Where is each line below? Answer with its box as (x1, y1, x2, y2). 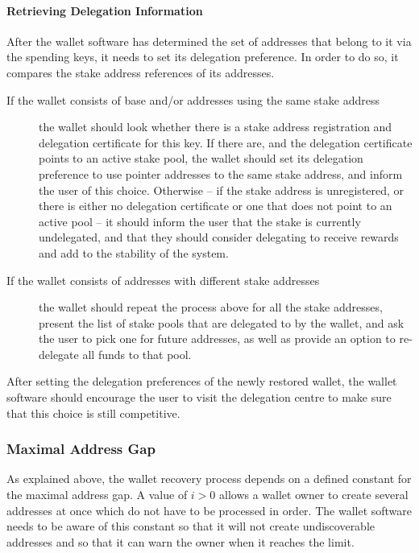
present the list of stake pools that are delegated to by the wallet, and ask (39, 314, 404, 331)
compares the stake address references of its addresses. (6, 64, 275, 80)
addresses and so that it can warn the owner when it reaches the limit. (6, 533, 355, 550)
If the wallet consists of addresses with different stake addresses (6, 271, 320, 288)
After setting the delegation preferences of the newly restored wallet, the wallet (6, 373, 397, 390)
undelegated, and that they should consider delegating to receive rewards (39, 229, 399, 246)
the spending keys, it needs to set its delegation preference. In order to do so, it (6, 48, 399, 65)
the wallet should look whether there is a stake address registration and (39, 118, 392, 135)
